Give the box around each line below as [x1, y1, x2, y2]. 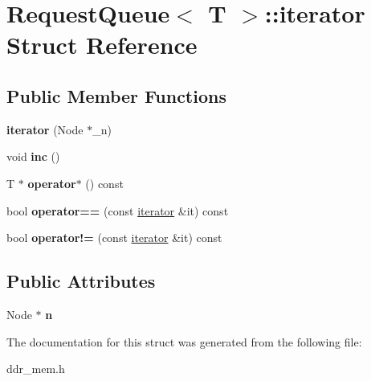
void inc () [6, 148, 60, 165]
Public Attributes [6, 268, 156, 293]
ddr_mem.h [6, 360, 65, 377]
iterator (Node [6, 121, 84, 137]
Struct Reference [6, 28, 198, 61]
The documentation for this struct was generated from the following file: [6, 333, 362, 350]
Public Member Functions [6, 83, 226, 108]
